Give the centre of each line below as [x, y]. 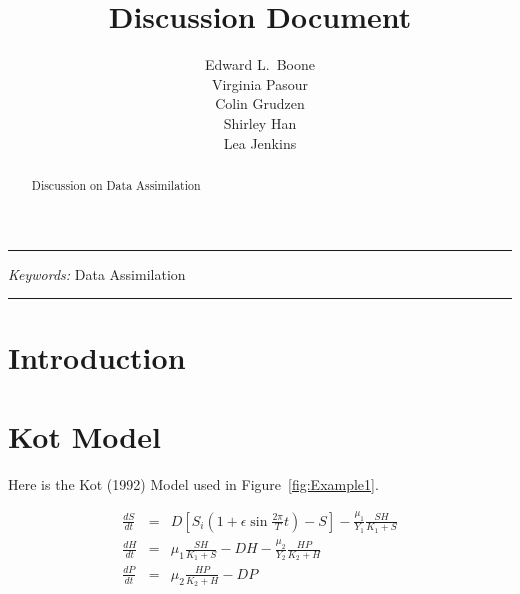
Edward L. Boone [260, 64]
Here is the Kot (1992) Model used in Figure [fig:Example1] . [193, 483]
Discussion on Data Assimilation [116, 184]
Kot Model [84, 435]
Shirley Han [260, 122]
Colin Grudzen [260, 103]
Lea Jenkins [260, 142]
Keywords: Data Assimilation [97, 273]
